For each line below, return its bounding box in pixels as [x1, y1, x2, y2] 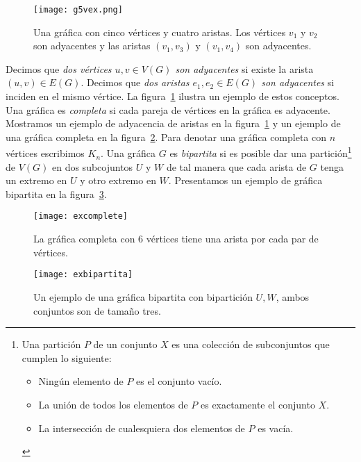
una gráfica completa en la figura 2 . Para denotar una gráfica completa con [6, 129, 327, 144]
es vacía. [258, 420, 294, 435]
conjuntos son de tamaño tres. [33, 303, 161, 317]
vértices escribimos [6, 146, 85, 160]
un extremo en [6, 173, 67, 188]
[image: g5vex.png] [33, 5, 123, 15]
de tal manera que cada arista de [166, 159, 307, 174]
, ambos [276, 289, 310, 304]
